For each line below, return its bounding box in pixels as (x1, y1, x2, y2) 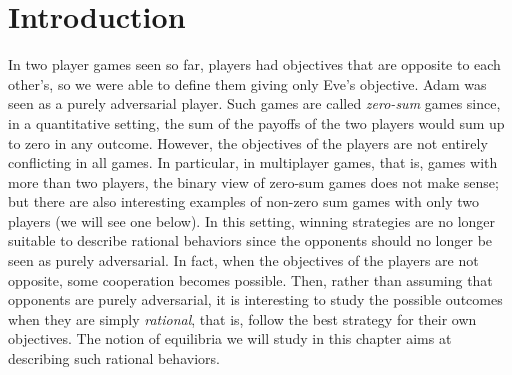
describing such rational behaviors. (8, 348, 220, 369)
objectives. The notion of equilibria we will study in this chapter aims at (8, 328, 452, 349)
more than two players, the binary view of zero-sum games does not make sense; (8, 171, 499, 192)
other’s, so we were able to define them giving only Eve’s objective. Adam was (8, 73, 487, 94)
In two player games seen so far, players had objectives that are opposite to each (8, 54, 501, 75)
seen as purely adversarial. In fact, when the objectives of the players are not (8, 250, 479, 271)
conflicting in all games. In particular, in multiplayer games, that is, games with (8, 152, 498, 173)
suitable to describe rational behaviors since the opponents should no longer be (8, 230, 493, 251)
